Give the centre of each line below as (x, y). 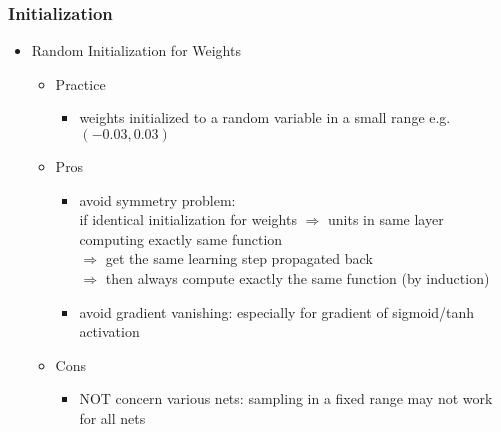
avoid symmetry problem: (157, 199)
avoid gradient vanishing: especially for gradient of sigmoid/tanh (277, 311)
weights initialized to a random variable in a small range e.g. (265, 117)
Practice (80, 83)
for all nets (112, 417)
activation (109, 331)
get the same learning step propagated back (239, 258)
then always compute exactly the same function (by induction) (297, 277)
